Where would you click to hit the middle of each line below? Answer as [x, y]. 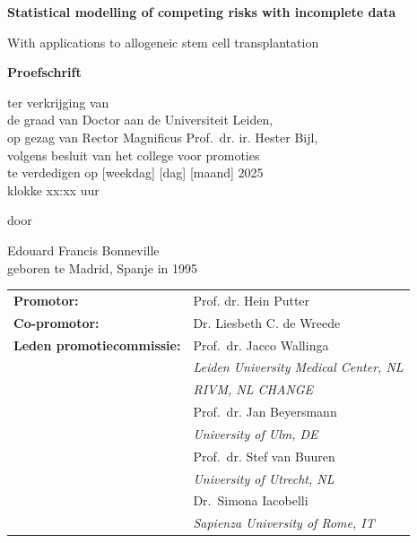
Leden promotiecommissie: [97, 345]
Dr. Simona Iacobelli [251, 500]
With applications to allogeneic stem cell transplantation [163, 42]
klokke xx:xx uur [53, 190]
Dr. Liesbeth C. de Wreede [267, 322]
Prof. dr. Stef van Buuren [264, 456]
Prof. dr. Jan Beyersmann [265, 412]
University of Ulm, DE [256, 433]
